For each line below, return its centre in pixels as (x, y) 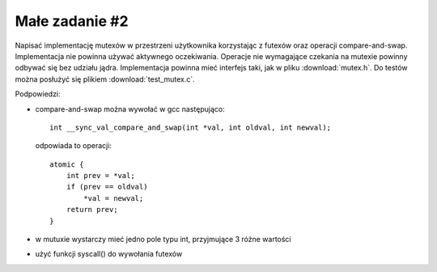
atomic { (67, 164)
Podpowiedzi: (38, 94)
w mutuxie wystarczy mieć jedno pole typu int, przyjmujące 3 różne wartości (163, 240)
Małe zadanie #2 (72, 21)
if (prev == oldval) (107, 187)
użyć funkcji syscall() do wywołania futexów (109, 254)
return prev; (92, 210)
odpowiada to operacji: (74, 146)
